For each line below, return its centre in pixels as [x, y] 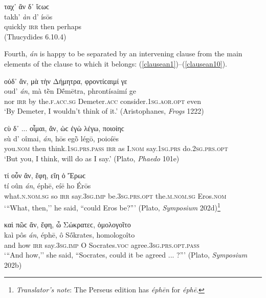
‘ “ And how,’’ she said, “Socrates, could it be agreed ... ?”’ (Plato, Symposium [126, 255]
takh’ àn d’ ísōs [28, 16]
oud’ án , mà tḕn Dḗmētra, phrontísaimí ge [70, 91]
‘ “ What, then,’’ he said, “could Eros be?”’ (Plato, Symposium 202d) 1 [112, 207]
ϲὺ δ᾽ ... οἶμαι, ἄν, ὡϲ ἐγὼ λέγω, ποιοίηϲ [64, 128]
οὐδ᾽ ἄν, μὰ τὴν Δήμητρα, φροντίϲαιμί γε [66, 81]
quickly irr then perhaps [43, 26]
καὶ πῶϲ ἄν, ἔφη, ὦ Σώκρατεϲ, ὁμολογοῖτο [68, 225]
